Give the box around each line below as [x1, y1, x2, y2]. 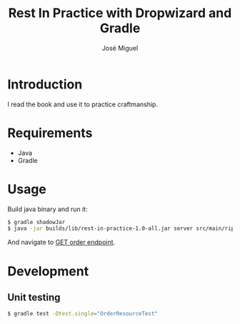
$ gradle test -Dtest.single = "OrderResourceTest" [7, 310, 159, 318]
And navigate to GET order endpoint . [7, 238, 116, 247]
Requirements [7, 125, 93, 141]
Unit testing [7, 291, 61, 303]
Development [7, 263, 89, 279]
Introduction [7, 76, 83, 92]
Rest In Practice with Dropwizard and [8, 5, 232, 21]
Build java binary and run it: [7, 205, 88, 213]
